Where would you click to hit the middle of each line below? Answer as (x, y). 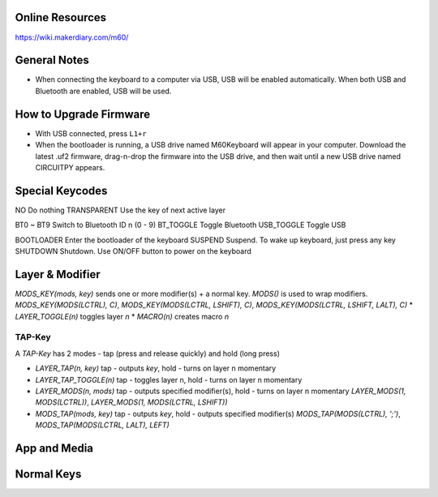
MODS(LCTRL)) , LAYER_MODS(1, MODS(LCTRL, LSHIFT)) (131, 402)
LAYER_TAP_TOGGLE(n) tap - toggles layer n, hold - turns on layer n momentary (169, 379)
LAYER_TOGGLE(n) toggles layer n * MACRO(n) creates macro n (122, 316)
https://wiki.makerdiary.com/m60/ (72, 37)
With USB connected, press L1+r (91, 133)
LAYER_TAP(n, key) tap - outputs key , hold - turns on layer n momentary (156, 368)
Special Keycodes (61, 191)
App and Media (54, 448)
